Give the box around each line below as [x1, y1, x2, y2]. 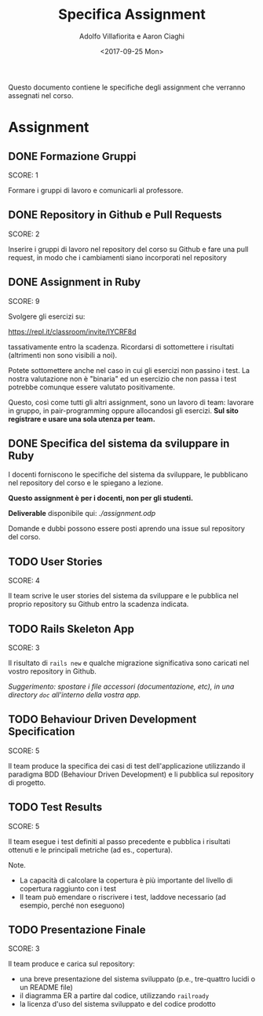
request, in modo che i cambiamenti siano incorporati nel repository [8, 253, 228, 262]
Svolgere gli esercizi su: [8, 312, 86, 321]
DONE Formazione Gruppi [8, 149, 137, 163]
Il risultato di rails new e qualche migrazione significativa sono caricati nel [8, 658, 250, 667]
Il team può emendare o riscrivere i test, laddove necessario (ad [19, 892, 226, 901]
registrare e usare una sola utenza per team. [8, 414, 155, 423]
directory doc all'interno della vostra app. [8, 690, 141, 700]
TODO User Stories [8, 555, 103, 568]
